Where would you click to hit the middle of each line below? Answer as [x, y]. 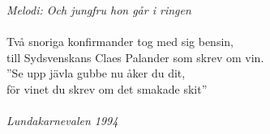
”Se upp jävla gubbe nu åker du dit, [96, 73]
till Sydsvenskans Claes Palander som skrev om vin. [135, 57]
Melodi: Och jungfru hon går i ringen [99, 10]
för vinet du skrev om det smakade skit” [107, 88]
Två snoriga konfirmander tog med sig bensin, [120, 42]
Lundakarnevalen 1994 [62, 121]
